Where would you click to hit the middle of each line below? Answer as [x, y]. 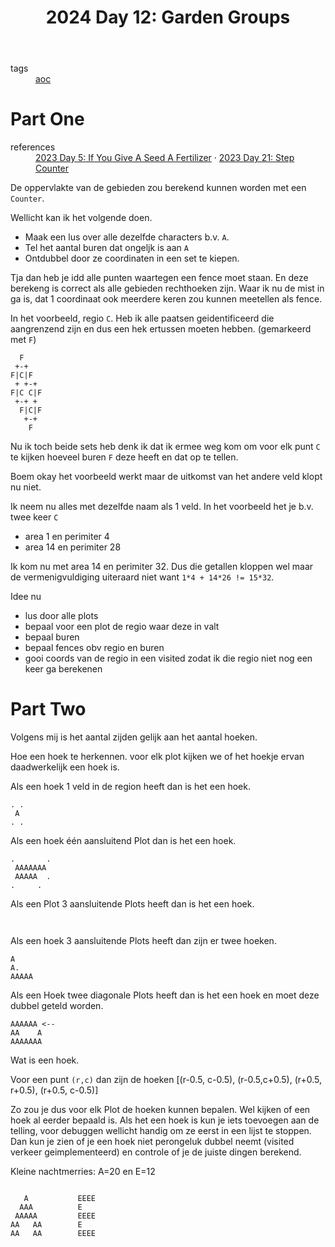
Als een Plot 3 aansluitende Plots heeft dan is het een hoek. [132, 904]
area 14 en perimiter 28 [73, 547]
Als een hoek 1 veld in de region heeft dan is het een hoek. [130, 787]
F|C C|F [26, 393]
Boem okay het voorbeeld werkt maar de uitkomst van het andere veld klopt [166, 477]
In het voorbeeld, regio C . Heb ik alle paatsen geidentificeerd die [142, 318]
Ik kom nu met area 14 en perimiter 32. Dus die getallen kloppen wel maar [162, 567]
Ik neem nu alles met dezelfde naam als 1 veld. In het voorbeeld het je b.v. [162, 507]
